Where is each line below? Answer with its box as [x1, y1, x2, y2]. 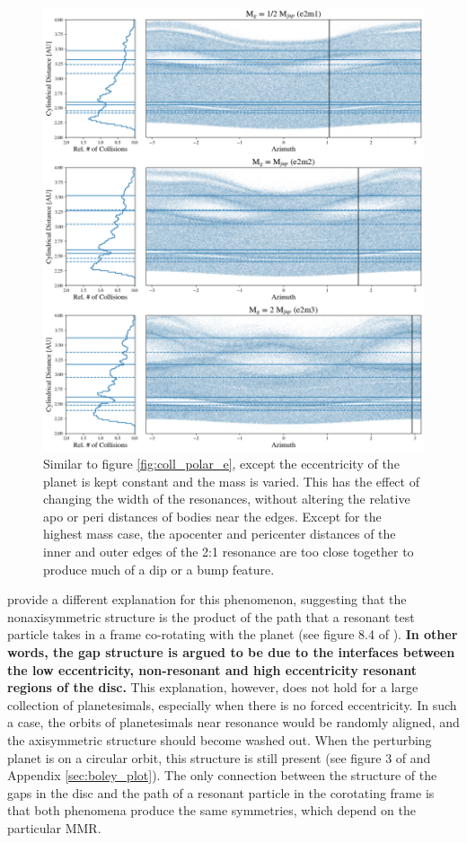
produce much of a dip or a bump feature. [43, 559, 275, 578]
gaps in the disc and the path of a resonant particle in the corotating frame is [7, 783, 435, 802]
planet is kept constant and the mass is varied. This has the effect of [43, 471, 419, 490]
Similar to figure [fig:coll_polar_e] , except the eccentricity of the [43, 454, 400, 473]
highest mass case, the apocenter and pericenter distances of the [43, 524, 396, 543]
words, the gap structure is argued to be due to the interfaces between [7, 643, 455, 662]
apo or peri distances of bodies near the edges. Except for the [43, 506, 382, 525]
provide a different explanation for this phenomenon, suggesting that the [7, 590, 407, 609]
